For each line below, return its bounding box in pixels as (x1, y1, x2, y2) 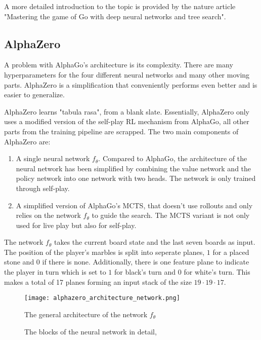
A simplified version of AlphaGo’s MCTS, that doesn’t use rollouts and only (16, 200, 253, 210)
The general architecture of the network (24, 309, 148, 319)
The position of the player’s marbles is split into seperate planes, (4, 246, 205, 257)
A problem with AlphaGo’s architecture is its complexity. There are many (4, 59, 233, 70)
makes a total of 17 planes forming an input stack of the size (4, 276, 192, 287)
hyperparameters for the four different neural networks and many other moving (4, 69, 250, 80)
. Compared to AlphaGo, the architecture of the (98, 153, 247, 164)
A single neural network (16, 153, 90, 164)
